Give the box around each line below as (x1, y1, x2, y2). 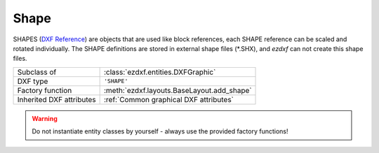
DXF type (17, 76, 48, 86)
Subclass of (17, 67, 57, 77)
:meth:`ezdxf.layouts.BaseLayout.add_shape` (103, 85, 252, 95)
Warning (32, 114, 58, 122)
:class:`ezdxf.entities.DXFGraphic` (103, 67, 216, 77)
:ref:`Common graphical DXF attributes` (103, 94, 234, 104)
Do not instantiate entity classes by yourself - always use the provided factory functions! (32, 127, 288, 136)
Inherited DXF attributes (17, 94, 96, 104)
